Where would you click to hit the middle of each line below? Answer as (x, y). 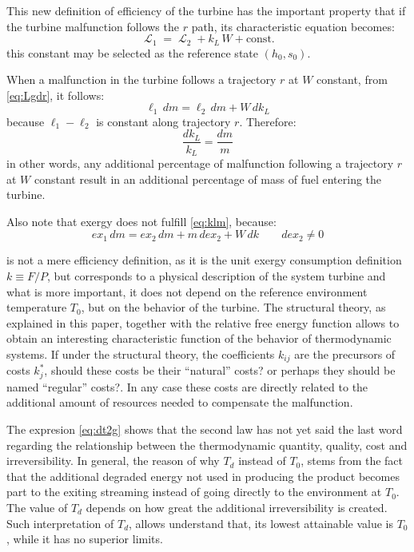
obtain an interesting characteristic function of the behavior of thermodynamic (199, 338)
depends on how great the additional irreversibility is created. (237, 507)
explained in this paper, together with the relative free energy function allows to (203, 322)
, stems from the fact (352, 461)
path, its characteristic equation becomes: (293, 26)
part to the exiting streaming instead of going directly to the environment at (194, 492)
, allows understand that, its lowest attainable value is (261, 523)
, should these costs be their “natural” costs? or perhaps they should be (220, 370)
